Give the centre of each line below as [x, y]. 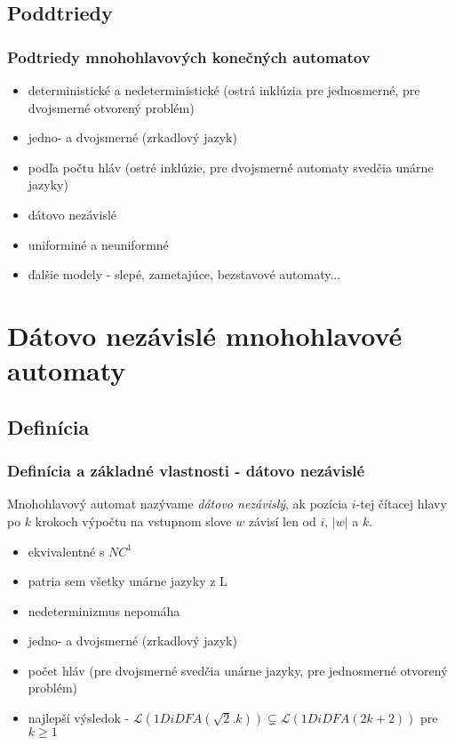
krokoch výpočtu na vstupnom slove [133, 521]
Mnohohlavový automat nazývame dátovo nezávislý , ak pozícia [178, 504]
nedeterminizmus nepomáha [104, 610]
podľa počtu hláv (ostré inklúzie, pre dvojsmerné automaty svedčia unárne [231, 167]
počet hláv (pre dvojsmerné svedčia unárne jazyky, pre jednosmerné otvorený [238, 670]
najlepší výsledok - [79, 718]
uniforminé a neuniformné [98, 244]
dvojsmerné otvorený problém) [111, 107]
